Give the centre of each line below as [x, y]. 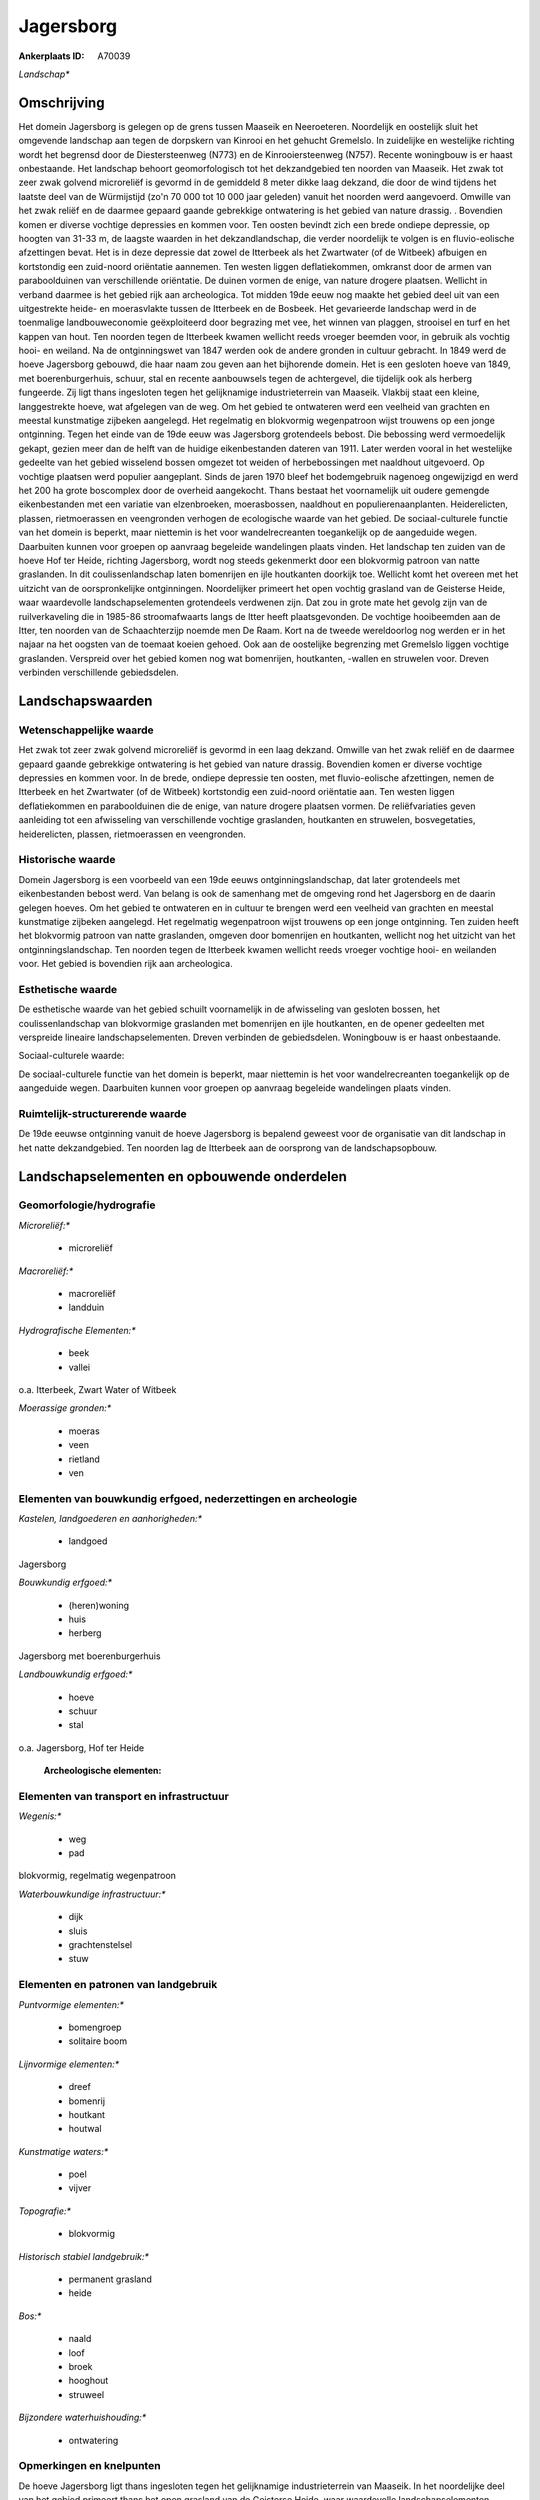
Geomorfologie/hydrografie [87, 1205]
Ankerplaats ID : [51, 56]
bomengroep [95, 2027]
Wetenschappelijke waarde [86, 730]
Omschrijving [61, 102]
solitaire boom [98, 2041]
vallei [79, 1367]
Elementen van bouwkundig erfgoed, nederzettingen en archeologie [188, 1498]
